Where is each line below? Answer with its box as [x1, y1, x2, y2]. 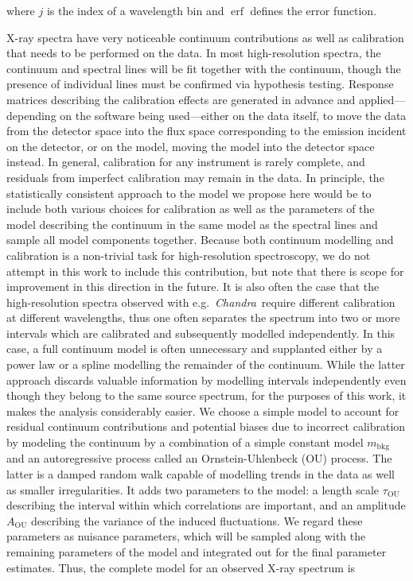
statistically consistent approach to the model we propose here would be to [6, 184, 372, 201]
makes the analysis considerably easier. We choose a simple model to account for [6, 402, 399, 419]
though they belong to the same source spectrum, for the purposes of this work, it [6, 387, 407, 404]
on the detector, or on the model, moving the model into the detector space [6, 138, 375, 154]
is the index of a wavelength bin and [46, 2, 224, 18]
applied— [358, 91, 406, 107]
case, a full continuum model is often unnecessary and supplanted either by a [6, 340, 383, 357]
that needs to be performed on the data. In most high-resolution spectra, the [6, 45, 381, 61]
